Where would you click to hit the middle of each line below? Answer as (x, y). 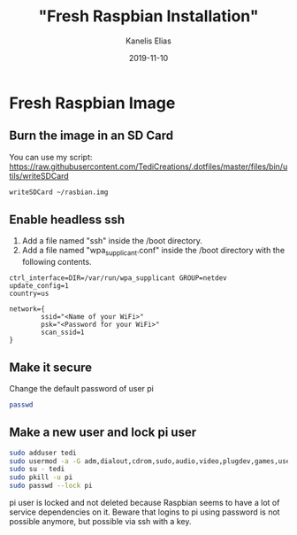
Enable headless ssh (67, 220)
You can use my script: (51, 157)
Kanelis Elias (148, 41)
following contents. (57, 262)
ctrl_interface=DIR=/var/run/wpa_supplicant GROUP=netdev (118, 278)
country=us (29, 294)
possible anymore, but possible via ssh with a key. (100, 522)
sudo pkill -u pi (41, 477)
